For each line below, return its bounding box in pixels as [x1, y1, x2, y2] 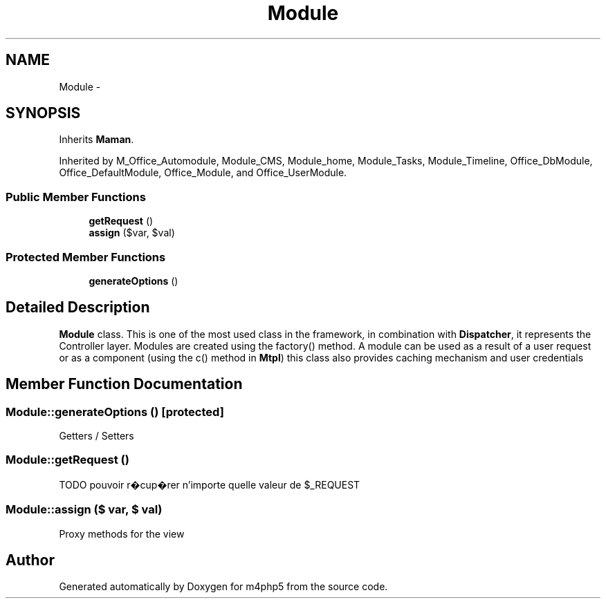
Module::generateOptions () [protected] [6, 404, 224, 419]
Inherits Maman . [59, 133, 134, 146]
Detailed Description [6, 299, 150, 317]
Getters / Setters [59, 430, 134, 442]
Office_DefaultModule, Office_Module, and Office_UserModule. [59, 167, 347, 179]
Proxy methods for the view [59, 527, 185, 540]
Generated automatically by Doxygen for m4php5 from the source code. [59, 581, 388, 593]
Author [6, 551, 55, 569]
